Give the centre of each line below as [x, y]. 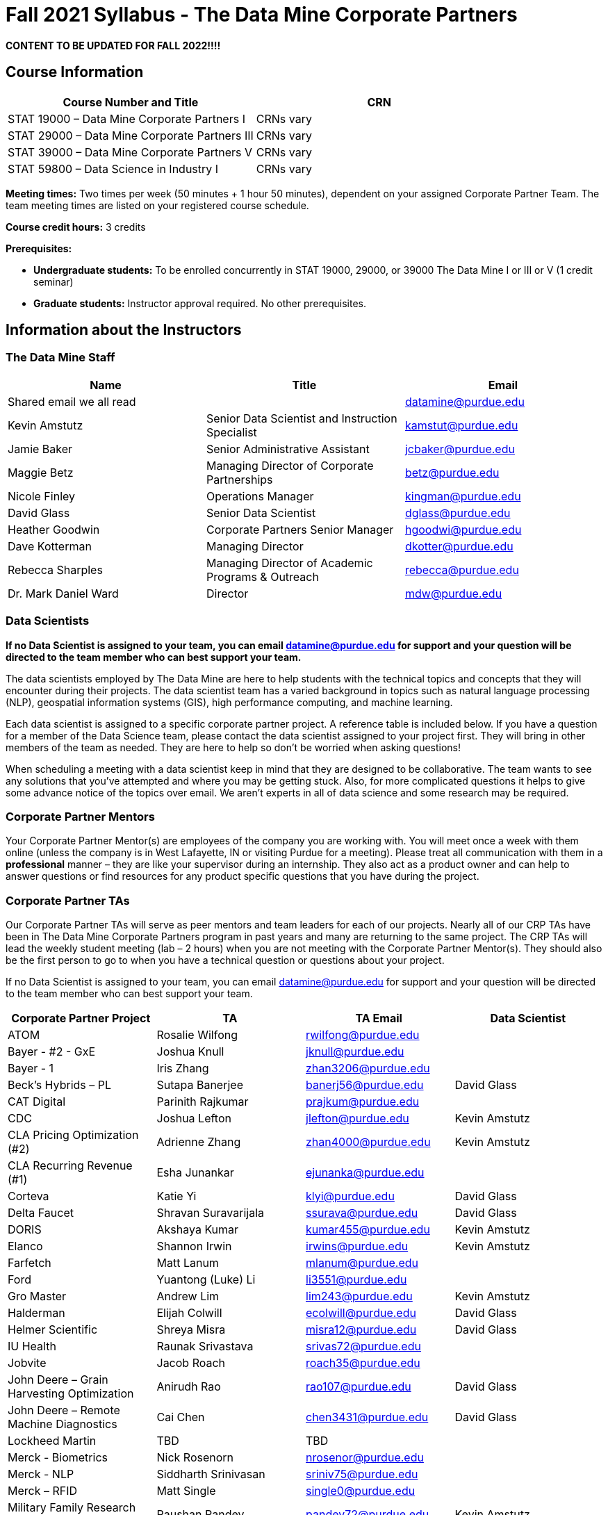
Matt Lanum [188, 1263]
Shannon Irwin [194, 1246]
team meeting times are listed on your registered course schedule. [157, 205]
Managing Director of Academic [289, 563]
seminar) [54, 281]
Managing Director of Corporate [290, 465]
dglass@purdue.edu [458, 513]
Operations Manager [260, 496]
